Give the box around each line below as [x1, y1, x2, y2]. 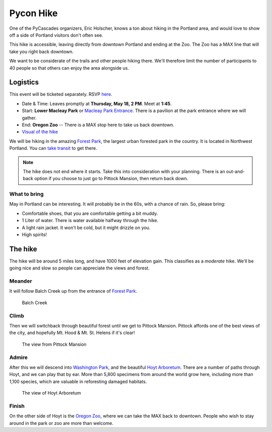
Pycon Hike [9, 8, 58, 19]
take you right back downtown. [9, 48, 74, 55]
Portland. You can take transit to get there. [9, 145, 98, 151]
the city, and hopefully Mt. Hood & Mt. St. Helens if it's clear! [9, 330, 135, 336]
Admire [9, 354, 28, 361]
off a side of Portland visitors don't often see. [9, 32, 103, 38]
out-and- [226, 168, 245, 174]
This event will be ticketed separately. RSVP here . [9, 91, 113, 97]
